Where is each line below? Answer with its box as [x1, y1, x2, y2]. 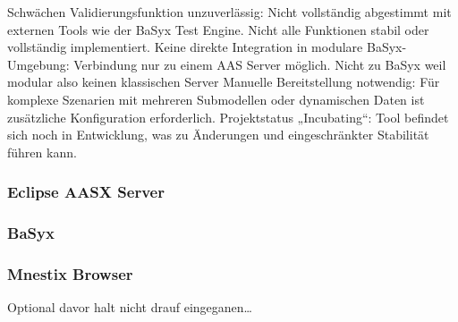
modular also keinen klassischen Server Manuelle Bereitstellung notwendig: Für [7, 72, 440, 91]
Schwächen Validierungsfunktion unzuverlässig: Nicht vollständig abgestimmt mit [7, 3, 452, 21]
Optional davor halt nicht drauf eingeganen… [7, 298, 252, 317]
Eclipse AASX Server [7, 181, 165, 203]
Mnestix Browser [7, 262, 133, 284]
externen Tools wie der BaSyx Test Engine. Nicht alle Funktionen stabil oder [7, 20, 429, 38]
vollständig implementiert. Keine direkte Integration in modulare [7, 38, 363, 56]
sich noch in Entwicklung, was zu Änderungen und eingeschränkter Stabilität [7, 125, 429, 144]
